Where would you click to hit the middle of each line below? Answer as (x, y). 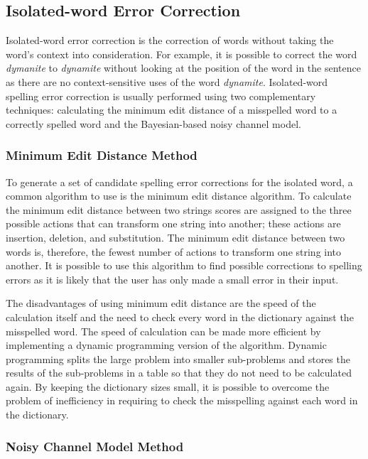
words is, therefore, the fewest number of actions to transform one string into (174, 251)
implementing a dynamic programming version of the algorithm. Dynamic (166, 345)
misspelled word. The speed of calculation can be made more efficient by (163, 331)
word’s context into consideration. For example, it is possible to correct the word (182, 54)
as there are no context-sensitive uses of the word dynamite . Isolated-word (167, 81)
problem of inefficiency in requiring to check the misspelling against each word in (182, 400)
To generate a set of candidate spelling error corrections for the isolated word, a (179, 182)
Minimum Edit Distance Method (102, 155)
